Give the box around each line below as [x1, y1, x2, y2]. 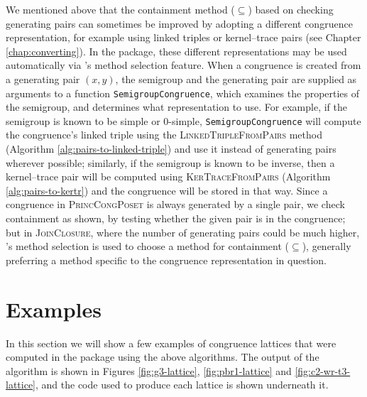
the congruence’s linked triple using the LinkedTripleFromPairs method [6, 127, 322, 142]
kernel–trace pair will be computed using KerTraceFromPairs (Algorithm [6, 169, 331, 184]
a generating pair [6, 71, 80, 86]
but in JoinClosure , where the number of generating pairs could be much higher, [6, 224, 360, 239]
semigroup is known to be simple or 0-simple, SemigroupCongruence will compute [6, 113, 361, 128]
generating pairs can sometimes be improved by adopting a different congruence [6, 16, 353, 31]
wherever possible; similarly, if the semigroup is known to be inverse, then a [6, 155, 335, 170]
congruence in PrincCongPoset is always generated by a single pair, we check [6, 197, 345, 212]
